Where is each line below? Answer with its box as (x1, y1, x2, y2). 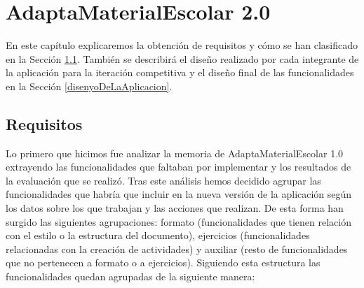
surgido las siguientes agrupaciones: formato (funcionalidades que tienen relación (6, 214, 351, 229)
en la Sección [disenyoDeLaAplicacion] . (6, 78, 173, 93)
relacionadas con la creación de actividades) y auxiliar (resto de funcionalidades (6, 241, 348, 256)
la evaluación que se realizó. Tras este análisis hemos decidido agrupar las (6, 173, 321, 187)
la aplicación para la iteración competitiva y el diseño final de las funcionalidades (6, 65, 354, 80)
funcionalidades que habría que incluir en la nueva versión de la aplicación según (6, 187, 352, 201)
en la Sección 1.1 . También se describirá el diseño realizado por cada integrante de (6, 51, 359, 66)
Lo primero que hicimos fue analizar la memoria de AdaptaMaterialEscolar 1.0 (6, 145, 344, 160)
